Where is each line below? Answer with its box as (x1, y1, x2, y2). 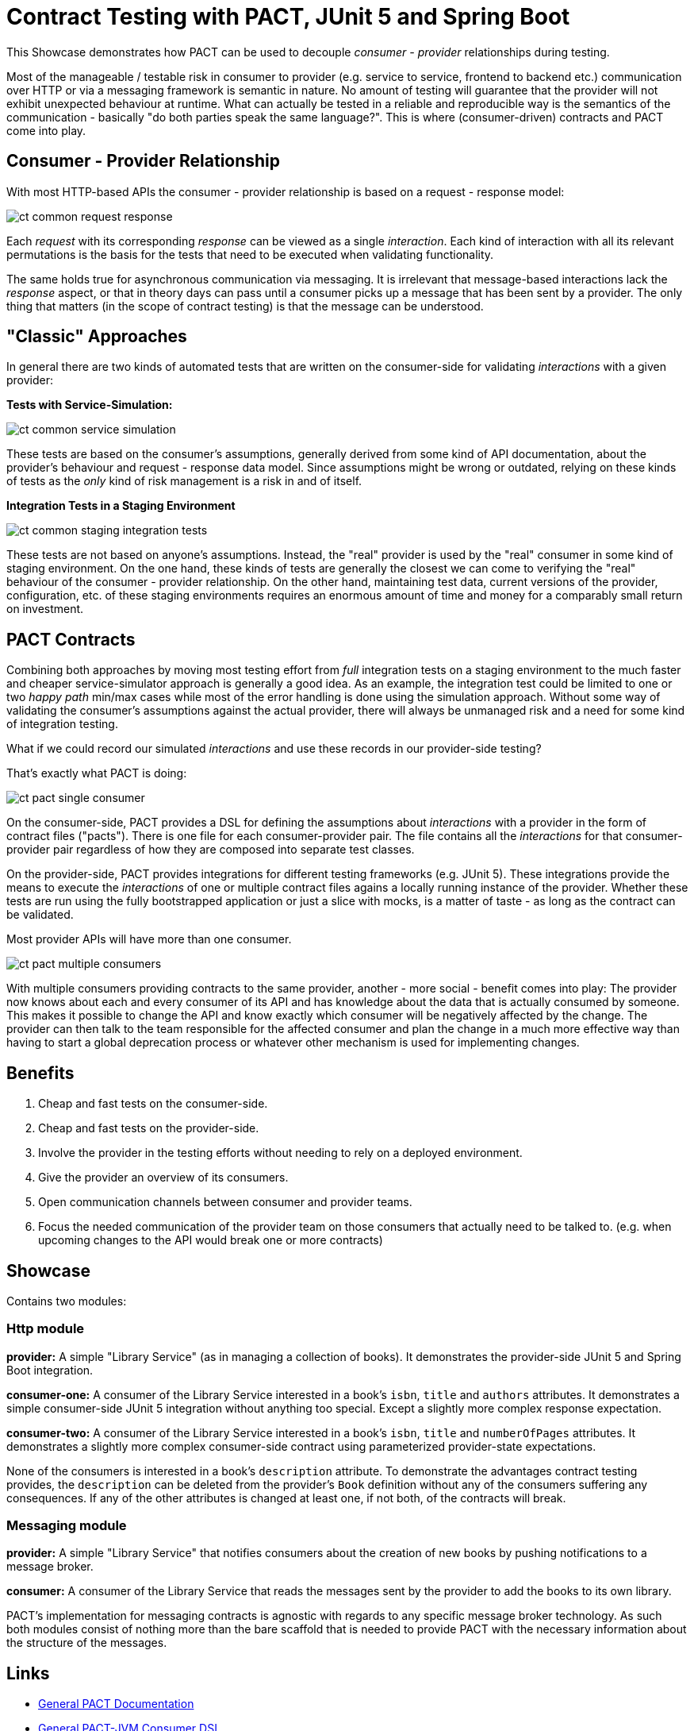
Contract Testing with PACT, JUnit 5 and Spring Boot (6, 3, 570, 30)
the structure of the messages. (6, 1636, 167, 1650)
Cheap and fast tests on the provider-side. (38, 1121, 259, 1135)
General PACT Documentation (38, 1697, 194, 1711)
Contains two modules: (6, 1293, 127, 1308)
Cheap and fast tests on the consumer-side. (38, 1097, 268, 1111)
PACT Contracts (6, 629, 136, 650)
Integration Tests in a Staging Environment (6, 499, 236, 513)
